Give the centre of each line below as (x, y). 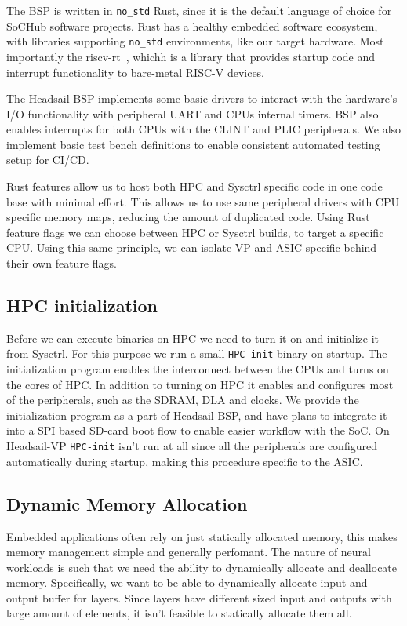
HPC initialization (82, 306)
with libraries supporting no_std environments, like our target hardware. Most (195, 41)
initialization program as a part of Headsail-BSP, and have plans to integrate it (197, 415)
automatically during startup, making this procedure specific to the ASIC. (185, 461)
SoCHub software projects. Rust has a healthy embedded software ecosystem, (192, 25)
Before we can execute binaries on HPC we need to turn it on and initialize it (193, 338)
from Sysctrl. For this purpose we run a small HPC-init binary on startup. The (197, 353)
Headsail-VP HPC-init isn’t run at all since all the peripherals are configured (192, 446)
